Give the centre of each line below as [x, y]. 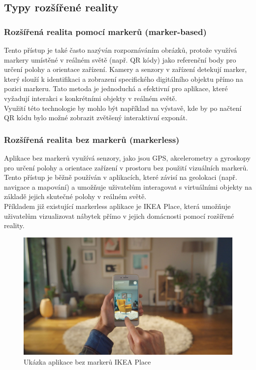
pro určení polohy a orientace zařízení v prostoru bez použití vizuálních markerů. [126, 167]
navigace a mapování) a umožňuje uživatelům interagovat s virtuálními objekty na [128, 186]
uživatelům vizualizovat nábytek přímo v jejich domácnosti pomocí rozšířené [119, 216]
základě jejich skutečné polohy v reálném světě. [75, 196]
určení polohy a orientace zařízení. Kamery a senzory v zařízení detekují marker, [126, 69]
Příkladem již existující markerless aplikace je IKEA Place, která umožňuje [117, 206]
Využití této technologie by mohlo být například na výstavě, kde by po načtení [123, 108]
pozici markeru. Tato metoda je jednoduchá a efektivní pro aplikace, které [116, 88]
